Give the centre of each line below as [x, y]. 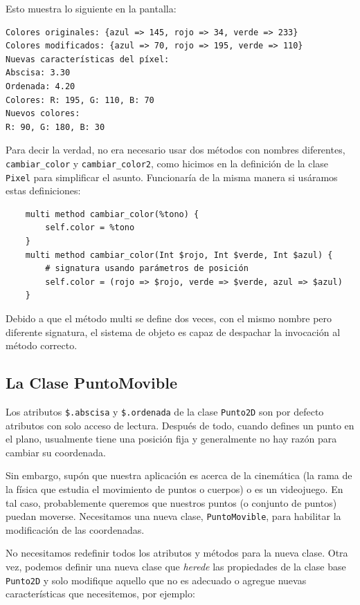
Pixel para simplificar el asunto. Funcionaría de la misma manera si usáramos [172, 177]
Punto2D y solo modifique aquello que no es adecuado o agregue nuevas [156, 580]
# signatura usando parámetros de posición [147, 269]
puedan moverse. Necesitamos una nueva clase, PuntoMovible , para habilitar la [173, 516]
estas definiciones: [43, 190]
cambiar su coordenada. [56, 452]
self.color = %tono [90, 228]
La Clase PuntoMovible [91, 383]
